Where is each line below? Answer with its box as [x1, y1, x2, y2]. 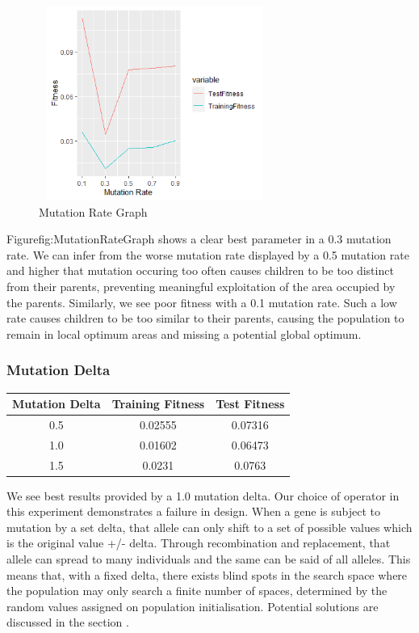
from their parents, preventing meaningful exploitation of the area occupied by [6, 277, 396, 294]
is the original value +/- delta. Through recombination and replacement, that [6, 534, 391, 551]
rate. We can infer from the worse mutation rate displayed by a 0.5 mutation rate [6, 246, 409, 263]
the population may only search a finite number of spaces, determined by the [6, 582, 388, 599]
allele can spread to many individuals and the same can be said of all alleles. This [6, 551, 411, 568]
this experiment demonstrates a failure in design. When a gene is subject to [6, 503, 380, 520]
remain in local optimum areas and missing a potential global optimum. [6, 325, 362, 342]
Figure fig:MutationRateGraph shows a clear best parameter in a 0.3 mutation [6, 230, 392, 247]
